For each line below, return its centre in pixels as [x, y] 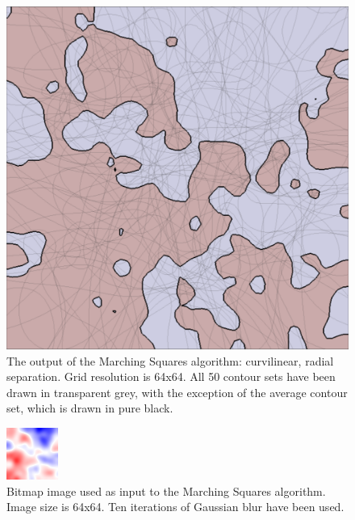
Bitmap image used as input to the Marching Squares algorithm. [166, 490]
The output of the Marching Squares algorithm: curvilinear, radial [170, 360]
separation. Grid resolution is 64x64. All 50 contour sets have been [171, 376]
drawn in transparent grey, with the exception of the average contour [177, 392]
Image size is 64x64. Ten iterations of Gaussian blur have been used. [175, 507]
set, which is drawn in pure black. [90, 408]
